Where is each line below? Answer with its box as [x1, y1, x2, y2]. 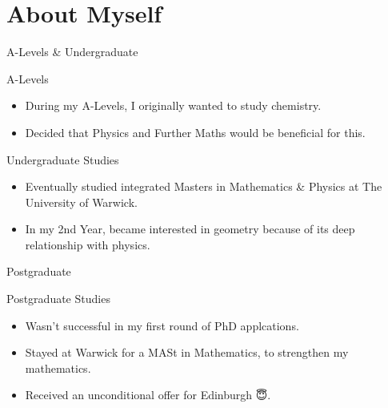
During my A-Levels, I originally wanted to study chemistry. [25, 97, 322, 114]
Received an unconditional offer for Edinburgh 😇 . [25, 386, 271, 403]
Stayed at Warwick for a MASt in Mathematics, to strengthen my [25, 344, 349, 361]
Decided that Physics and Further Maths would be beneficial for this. [25, 123, 366, 140]
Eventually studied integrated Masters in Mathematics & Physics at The [25, 178, 382, 195]
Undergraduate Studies [6, 151, 119, 168]
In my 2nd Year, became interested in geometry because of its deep [25, 220, 355, 237]
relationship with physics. [25, 236, 150, 252]
